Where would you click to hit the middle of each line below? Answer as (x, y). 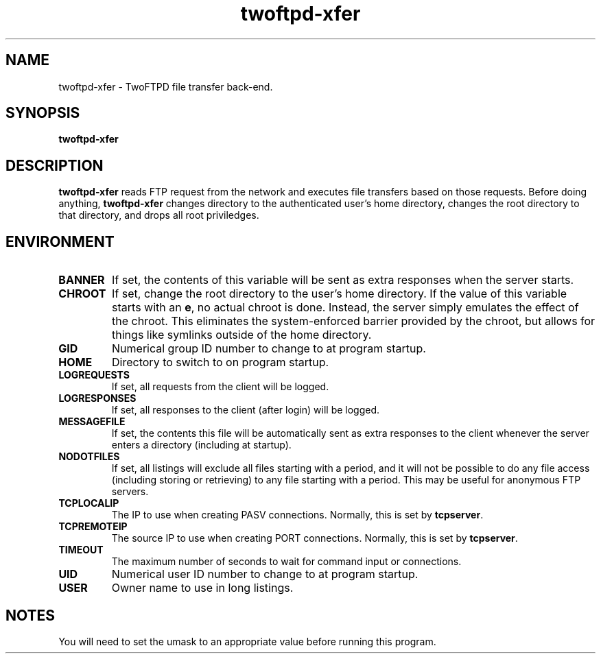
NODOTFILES (89, 457)
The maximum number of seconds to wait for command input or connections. (286, 562)
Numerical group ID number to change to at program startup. (269, 349)
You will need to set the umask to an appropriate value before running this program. (247, 641)
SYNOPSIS (43, 113)
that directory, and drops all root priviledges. (159, 215)
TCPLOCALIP (89, 503)
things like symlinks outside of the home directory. (242, 335)
